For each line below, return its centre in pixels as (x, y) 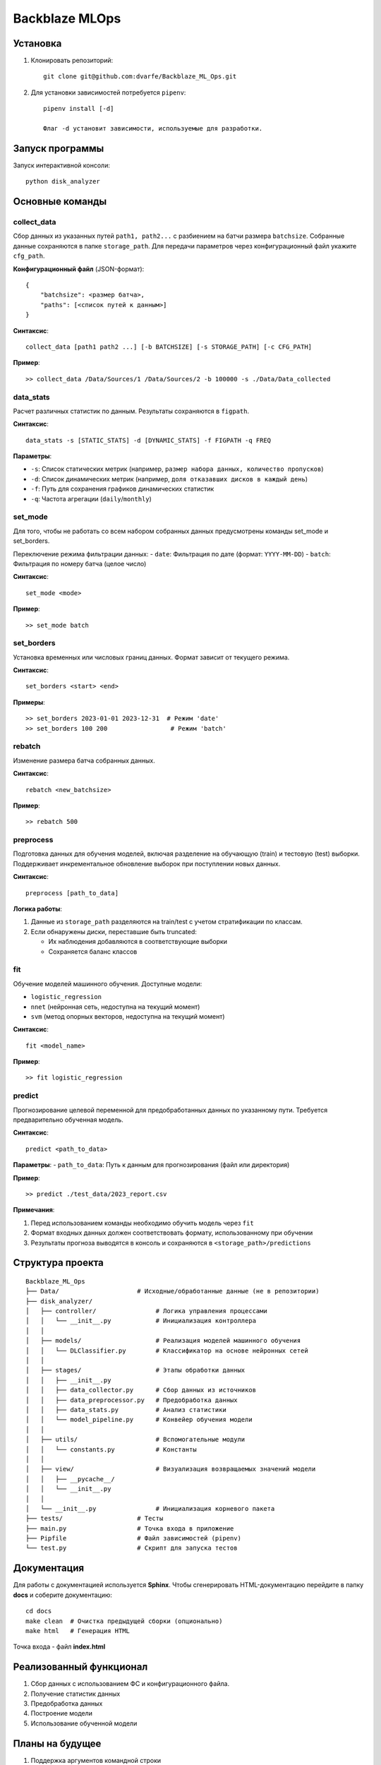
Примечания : (34, 1210)
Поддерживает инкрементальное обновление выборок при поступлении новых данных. (147, 863)
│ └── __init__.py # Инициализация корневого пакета (150, 1508)
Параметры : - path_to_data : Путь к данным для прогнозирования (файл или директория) (151, 1165)
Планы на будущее (57, 1743)
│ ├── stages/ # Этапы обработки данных (135, 1370)
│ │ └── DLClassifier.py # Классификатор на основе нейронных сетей (167, 1351)
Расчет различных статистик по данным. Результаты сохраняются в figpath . (131, 411)
